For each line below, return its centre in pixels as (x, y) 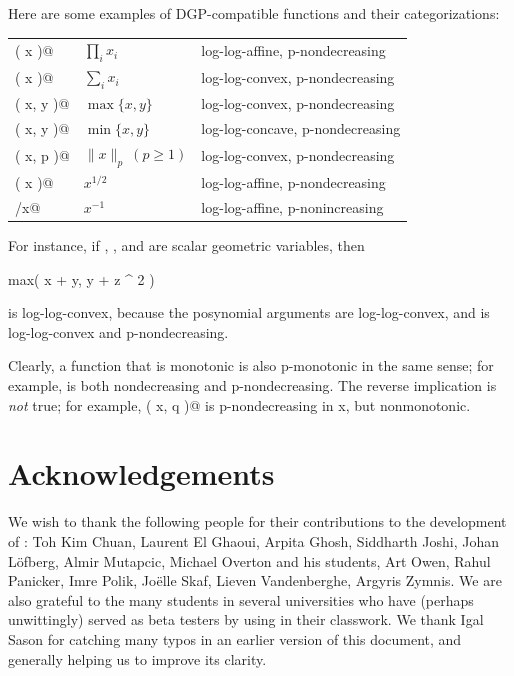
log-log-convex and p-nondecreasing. (118, 331)
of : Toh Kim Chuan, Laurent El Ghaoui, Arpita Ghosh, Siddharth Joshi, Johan (253, 540)
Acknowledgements (141, 473)
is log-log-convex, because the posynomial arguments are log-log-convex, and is (249, 312)
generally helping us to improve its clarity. (137, 658)
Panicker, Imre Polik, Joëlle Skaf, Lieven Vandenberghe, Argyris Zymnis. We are (255, 580)
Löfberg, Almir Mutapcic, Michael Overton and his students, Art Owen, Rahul (249, 560)
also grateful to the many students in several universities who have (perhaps (241, 599)
